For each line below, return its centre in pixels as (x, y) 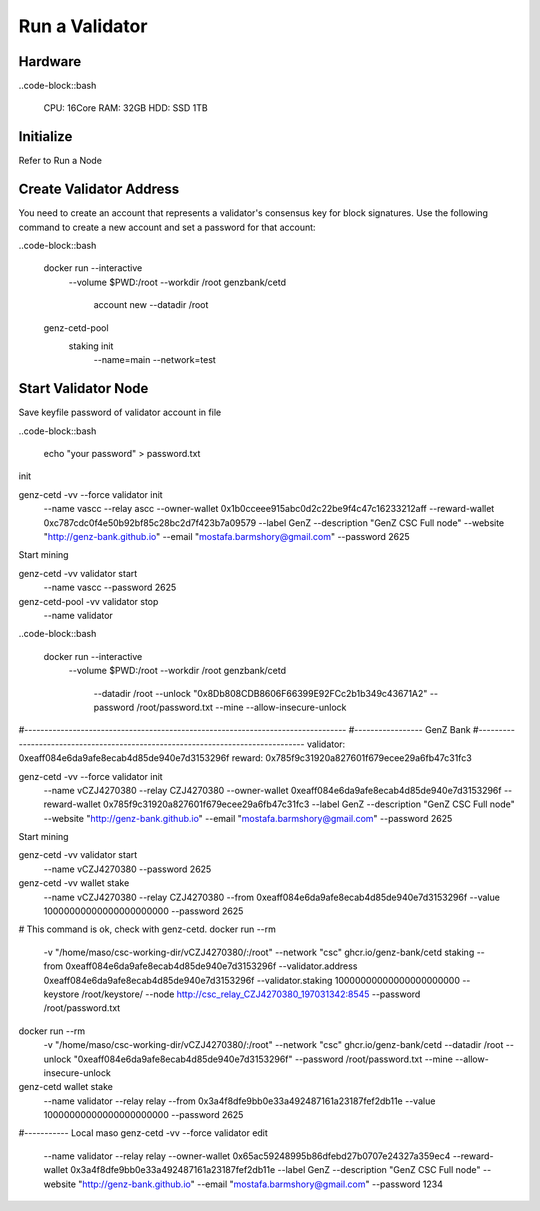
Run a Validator (83, 26)
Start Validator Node (83, 388)
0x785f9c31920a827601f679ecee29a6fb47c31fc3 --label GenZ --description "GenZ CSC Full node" (309, 804)
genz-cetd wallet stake (66, 1087)
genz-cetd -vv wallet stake (74, 883)
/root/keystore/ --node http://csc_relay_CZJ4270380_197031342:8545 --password (251, 994)
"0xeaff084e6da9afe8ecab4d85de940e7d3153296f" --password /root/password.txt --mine (263, 1059)
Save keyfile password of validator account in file (120, 412)
